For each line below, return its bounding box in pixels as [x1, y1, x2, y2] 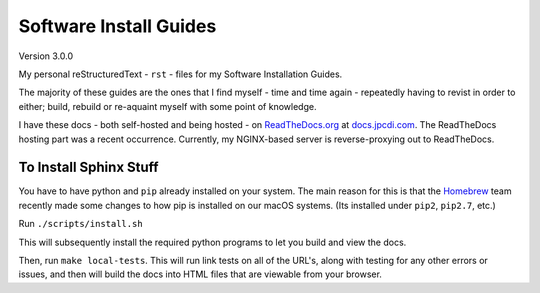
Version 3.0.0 [18, 50, 74, 62]
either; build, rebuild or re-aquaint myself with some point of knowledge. [18, 100, 317, 112]
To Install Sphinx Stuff [18, 159, 159, 176]
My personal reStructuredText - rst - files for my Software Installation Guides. [18, 68, 343, 80]
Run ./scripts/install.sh [18, 218, 144, 230]
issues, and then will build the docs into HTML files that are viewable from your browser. [18, 268, 382, 280]
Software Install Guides [18, 15, 217, 37]
